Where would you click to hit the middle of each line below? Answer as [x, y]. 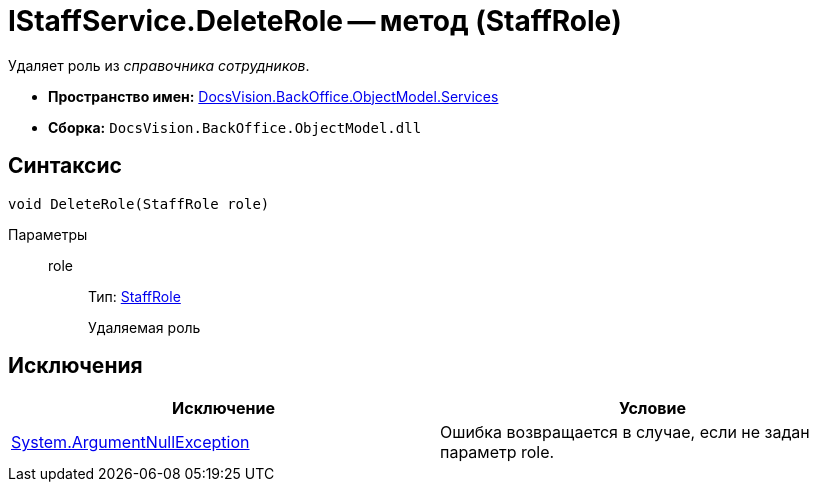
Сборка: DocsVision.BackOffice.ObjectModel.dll [235, 127]
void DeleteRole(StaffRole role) [139, 203]
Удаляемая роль [144, 327]
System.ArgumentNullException [130, 442]
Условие [652, 408]
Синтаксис [65, 166]
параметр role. [497, 452]
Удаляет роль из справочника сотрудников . [159, 65]
